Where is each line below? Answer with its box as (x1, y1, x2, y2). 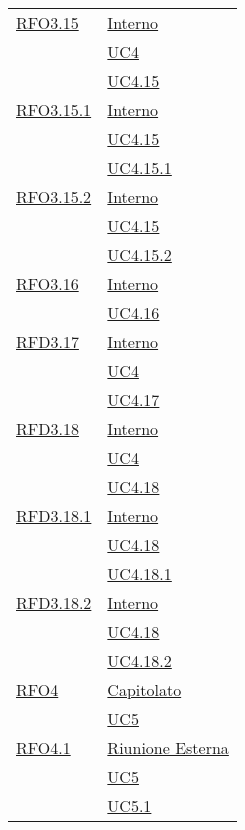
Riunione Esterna (107, 736, 229, 759)
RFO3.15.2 (16, 185, 92, 208)
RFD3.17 (16, 330, 79, 353)
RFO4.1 (16, 736, 71, 759)
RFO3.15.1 (16, 98, 92, 121)
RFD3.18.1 (16, 504, 92, 527)
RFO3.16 (16, 272, 79, 295)
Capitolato (107, 678, 182, 701)
